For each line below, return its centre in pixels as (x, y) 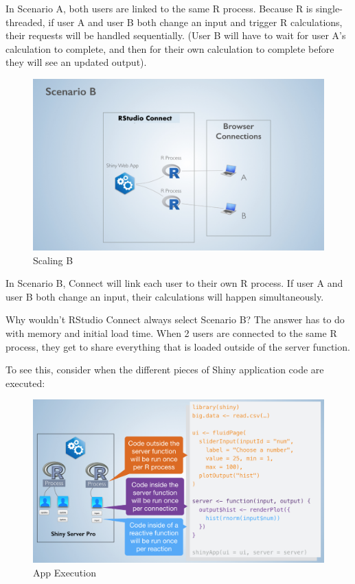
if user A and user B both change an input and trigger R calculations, (195, 22)
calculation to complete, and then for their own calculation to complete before (170, 48)
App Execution (65, 573)
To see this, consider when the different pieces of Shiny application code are (165, 370)
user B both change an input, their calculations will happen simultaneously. (165, 296)
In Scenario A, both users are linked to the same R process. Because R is (159, 8)
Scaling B (53, 260)
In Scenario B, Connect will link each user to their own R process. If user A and (174, 283)
